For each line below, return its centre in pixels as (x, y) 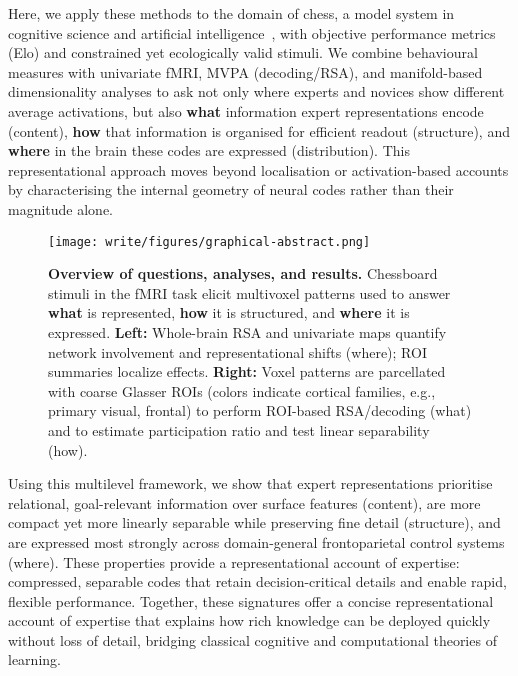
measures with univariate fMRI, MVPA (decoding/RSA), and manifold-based (245, 71)
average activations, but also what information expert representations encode (246, 110)
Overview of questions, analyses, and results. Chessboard (243, 273)
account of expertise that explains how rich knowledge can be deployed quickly (249, 620)
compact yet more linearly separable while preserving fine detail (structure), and (254, 522)
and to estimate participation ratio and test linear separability (239, 429)
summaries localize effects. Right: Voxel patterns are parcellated (247, 371)
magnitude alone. (61, 208)
